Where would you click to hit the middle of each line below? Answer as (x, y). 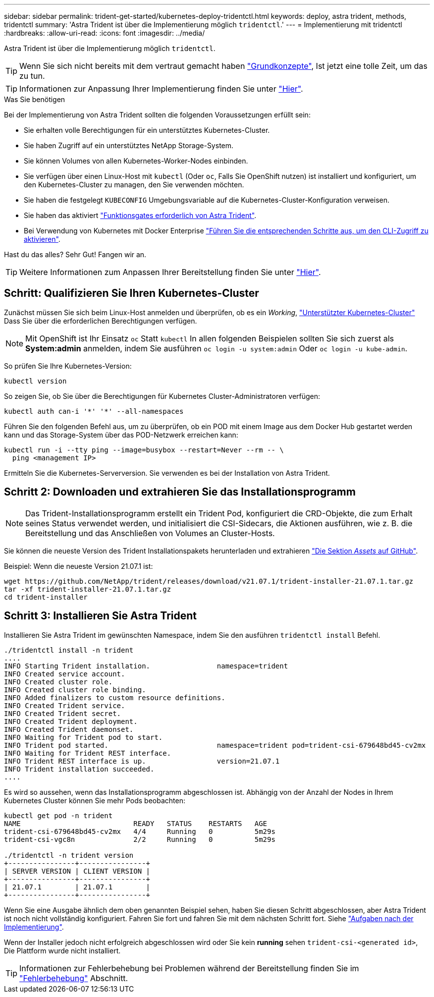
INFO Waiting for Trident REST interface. (88, 753)
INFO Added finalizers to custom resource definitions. (115, 697)
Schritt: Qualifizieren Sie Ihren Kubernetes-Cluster (132, 293)
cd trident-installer (46, 597)
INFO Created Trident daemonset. (69, 729)
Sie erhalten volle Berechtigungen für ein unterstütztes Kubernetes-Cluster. (147, 130)
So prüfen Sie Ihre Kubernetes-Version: (68, 366)
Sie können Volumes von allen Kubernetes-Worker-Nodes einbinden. (136, 161)
